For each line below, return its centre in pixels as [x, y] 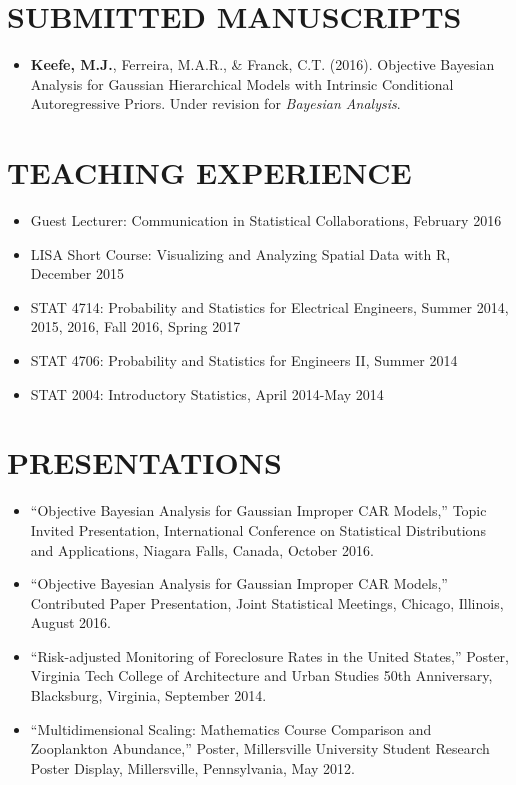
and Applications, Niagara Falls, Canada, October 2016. [202, 549]
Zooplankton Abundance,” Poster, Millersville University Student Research [260, 748]
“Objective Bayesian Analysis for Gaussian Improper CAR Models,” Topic [258, 510]
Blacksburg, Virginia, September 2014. [148, 695]
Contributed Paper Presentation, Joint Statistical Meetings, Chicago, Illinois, [267, 602]
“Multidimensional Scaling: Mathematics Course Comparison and [231, 728]
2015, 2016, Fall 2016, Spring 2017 [135, 326]
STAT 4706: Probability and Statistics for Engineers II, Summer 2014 [244, 360]
